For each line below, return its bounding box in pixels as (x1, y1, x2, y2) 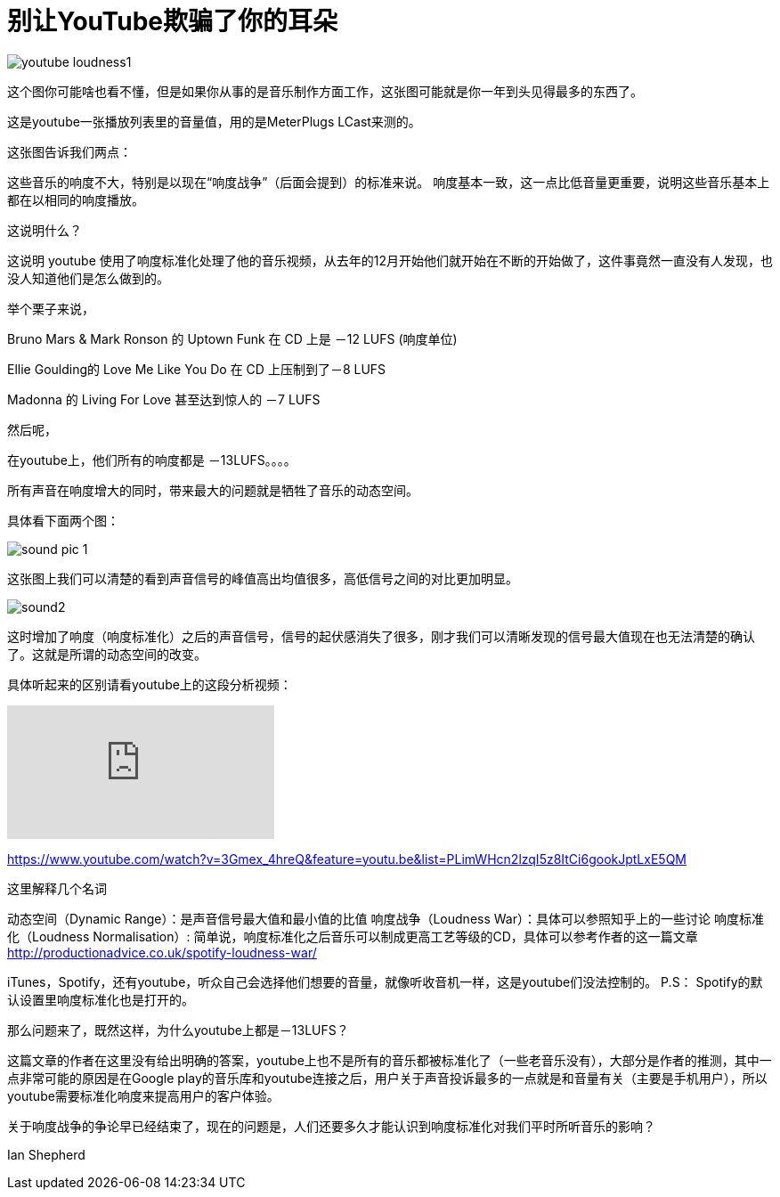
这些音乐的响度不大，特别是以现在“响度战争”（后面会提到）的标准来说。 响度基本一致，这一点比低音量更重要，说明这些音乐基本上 (7, 174, 770, 190)
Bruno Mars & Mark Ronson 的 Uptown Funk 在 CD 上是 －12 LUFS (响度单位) (7, 330, 458, 346)
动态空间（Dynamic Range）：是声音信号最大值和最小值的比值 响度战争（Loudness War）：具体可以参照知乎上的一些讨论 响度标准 (7, 910, 764, 926)
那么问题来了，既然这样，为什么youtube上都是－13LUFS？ (7, 1022, 349, 1038)
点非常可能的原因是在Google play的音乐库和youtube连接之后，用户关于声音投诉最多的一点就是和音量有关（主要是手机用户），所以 (7, 1070, 768, 1086)
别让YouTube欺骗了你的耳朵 (7, 6, 337, 37)
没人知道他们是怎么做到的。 (7, 270, 169, 286)
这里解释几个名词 (7, 880, 107, 896)
